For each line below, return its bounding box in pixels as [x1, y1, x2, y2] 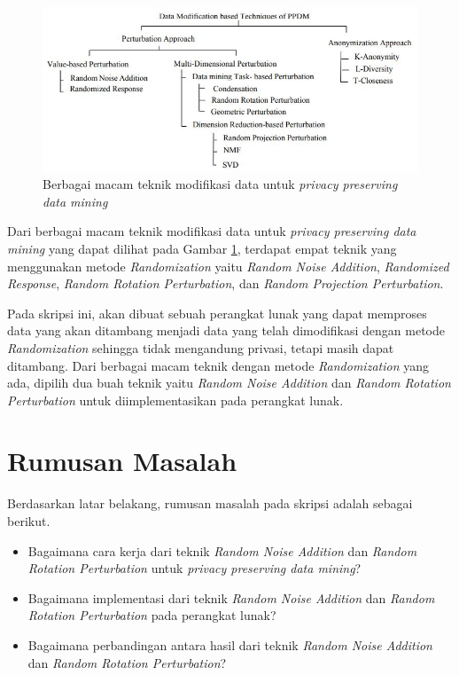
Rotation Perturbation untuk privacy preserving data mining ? [27, 559, 362, 577]
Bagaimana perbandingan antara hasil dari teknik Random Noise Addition [27, 635, 432, 654]
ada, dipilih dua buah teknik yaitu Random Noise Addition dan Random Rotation [7, 373, 451, 392]
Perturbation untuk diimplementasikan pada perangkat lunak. [7, 390, 344, 409]
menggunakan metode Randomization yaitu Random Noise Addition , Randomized [7, 256, 449, 275]
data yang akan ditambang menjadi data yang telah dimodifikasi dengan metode [7, 321, 446, 340]
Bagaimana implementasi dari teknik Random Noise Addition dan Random [27, 588, 435, 607]
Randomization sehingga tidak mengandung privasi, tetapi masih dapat [7, 338, 394, 357]
